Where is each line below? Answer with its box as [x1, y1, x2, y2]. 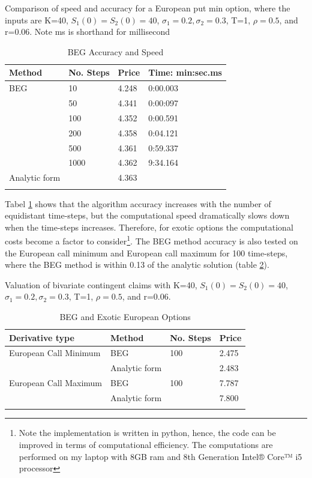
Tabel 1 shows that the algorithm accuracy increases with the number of [5, 197, 271, 210]
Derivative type [9, 331, 74, 343]
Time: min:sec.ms [148, 66, 222, 79]
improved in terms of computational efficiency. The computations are [19, 438, 273, 450]
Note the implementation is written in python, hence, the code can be [19, 426, 276, 439]
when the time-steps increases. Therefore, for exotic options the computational [5, 220, 293, 233]
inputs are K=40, [5, 13, 68, 26]
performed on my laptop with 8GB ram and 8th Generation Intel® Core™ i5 [19, 450, 302, 462]
